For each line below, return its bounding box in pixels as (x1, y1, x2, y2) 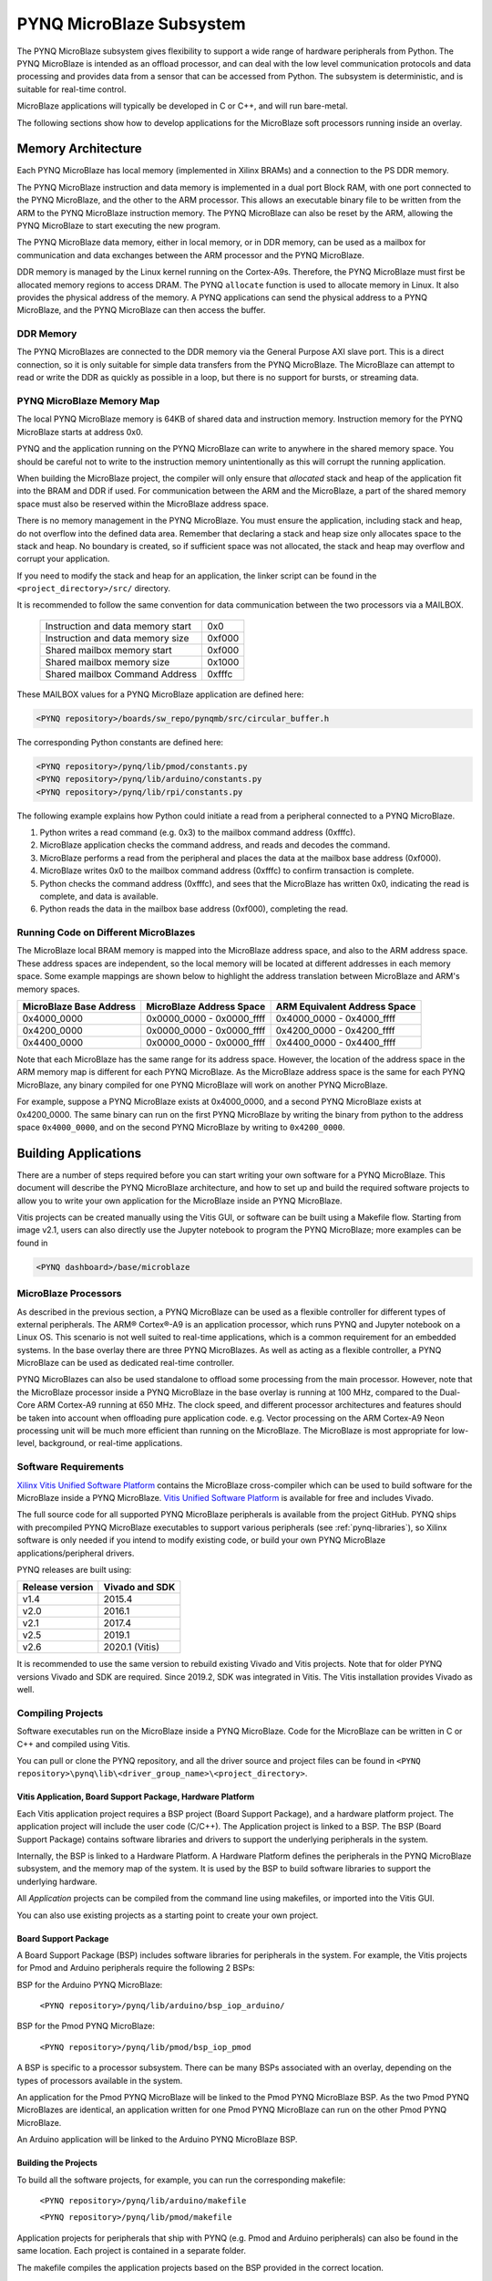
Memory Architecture (16, 141, 143, 157)
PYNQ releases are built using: (16, 1564, 132, 1575)
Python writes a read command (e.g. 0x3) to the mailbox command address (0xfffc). (39, 827, 355, 838)
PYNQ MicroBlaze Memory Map (16, 395, 160, 407)
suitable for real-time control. (16, 83, 127, 95)
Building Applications (16, 1145, 141, 1161)
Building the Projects (16, 2158, 97, 2169)
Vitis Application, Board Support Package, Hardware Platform (16, 1791, 255, 1802)
